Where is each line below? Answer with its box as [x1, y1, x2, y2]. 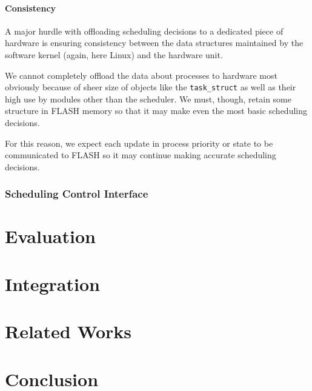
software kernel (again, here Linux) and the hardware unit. [5, 48, 223, 61]
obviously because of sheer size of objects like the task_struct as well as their [5, 81, 296, 93]
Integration [5, 271, 100, 296]
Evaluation [5, 224, 96, 249]
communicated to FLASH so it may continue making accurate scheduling [5, 149, 276, 161]
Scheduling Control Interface [5, 186, 148, 201]
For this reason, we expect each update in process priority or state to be [5, 136, 273, 149]
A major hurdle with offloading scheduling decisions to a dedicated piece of [5, 24, 284, 37]
